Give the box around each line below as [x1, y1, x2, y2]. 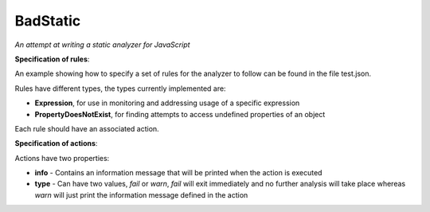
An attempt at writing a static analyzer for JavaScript [14, 40, 190, 49]
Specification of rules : [14, 54, 90, 64]
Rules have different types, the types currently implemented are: [14, 84, 226, 93]
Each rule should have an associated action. [14, 124, 159, 133]
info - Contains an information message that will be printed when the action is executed [34, 168, 322, 178]
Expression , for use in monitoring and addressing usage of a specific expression [34, 98, 300, 108]
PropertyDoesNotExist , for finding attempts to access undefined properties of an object [34, 109, 326, 119]
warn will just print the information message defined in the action [34, 190, 248, 199]
